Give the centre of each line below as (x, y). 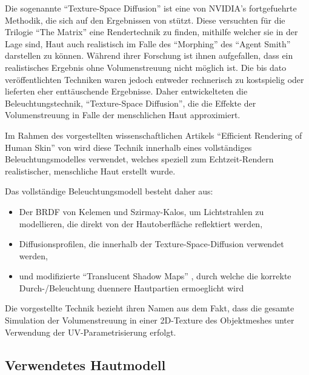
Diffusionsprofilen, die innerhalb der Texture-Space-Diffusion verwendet (151, 244)
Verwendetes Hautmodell (85, 364)
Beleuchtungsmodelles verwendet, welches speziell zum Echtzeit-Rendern (139, 159)
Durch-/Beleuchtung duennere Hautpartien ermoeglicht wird (131, 287)
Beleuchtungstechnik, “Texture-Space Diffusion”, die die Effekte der (131, 103)
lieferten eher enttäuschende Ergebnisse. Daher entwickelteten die (126, 91)
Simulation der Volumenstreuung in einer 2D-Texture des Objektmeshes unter (150, 320)
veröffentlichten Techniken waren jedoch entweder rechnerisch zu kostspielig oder (154, 79)
